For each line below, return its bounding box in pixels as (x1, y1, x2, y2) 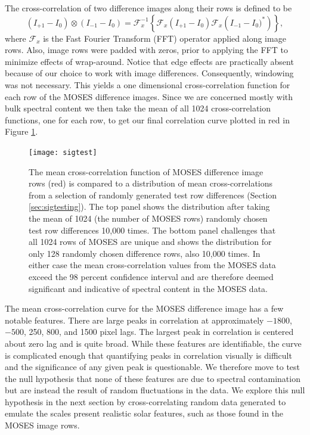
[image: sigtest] (29, 148, 97, 157)
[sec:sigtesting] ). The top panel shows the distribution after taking (29, 200, 270, 213)
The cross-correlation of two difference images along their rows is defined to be (5, 2, 292, 14)
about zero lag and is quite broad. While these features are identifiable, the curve (5, 337, 302, 349)
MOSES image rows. (5, 419, 80, 431)
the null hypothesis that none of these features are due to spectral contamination (5, 372, 300, 384)
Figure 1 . (5, 125, 38, 138)
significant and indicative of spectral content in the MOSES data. (29, 282, 268, 294)
